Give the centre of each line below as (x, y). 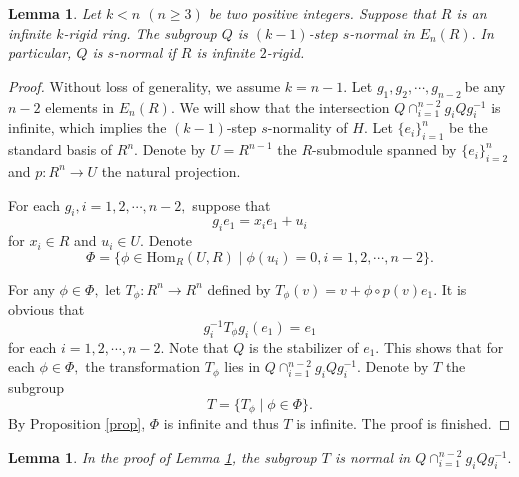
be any (485, 85)
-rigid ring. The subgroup (140, 32)
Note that (199, 346)
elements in (80, 106)
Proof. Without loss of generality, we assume (144, 85)
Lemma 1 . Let (54, 13)
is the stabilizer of (304, 346)
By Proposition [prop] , (77, 423)
